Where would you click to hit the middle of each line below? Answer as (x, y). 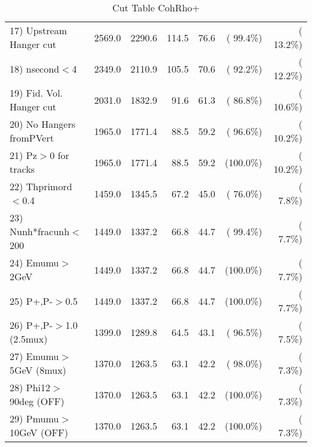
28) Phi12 (30, 387)
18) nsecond (34, 68)
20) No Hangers (43, 124)
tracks (22, 169)
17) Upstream (38, 30)
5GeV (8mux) (38, 370)
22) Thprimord (41, 186)
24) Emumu (34, 262)
